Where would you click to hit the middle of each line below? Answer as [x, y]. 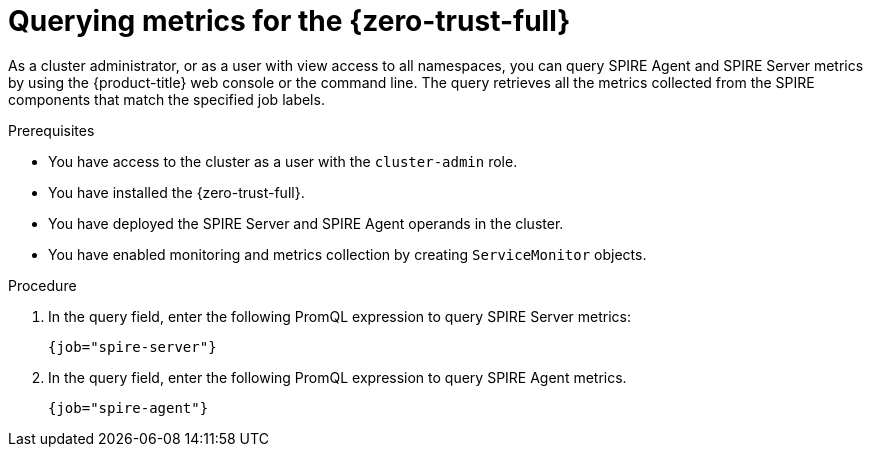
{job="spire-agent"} [128, 407]
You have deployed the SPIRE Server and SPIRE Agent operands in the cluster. [306, 223]
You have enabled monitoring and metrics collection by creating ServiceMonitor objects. [347, 254]
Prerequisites [51, 130]
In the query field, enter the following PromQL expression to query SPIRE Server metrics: [340, 316]
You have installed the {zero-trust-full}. [176, 192]
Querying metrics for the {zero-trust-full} [289, 21]
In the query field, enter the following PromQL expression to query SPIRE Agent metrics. [337, 377]
